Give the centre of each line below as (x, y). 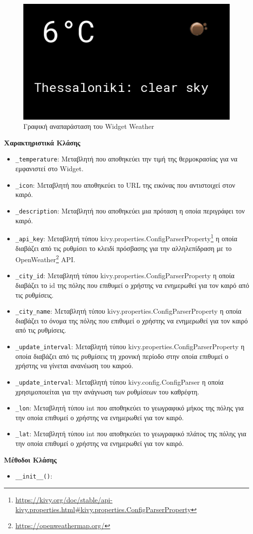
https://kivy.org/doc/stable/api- (64, 499)
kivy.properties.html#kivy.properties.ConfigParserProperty (103, 509)
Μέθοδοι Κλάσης (30, 459)
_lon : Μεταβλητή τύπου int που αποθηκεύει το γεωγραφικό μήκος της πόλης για (129, 408)
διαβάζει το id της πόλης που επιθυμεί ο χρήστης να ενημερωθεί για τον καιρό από (132, 285)
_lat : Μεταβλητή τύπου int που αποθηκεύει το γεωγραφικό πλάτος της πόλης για (131, 434)
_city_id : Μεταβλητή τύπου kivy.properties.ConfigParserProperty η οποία (125, 276)
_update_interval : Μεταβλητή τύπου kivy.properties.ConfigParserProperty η (130, 347)
